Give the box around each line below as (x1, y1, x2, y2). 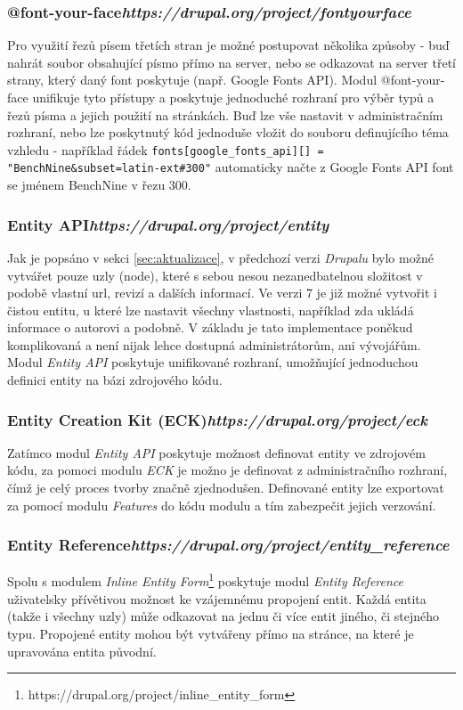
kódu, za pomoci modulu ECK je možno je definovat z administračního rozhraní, (7, 461, 448, 479)
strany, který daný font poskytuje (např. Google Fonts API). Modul (7, 70, 378, 89)
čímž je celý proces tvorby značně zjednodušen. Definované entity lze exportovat (7, 478, 444, 497)
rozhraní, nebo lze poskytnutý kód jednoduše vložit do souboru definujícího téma (7, 123, 449, 142)
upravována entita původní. (7, 641, 157, 660)
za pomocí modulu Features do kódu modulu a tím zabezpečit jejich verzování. (7, 495, 436, 514)
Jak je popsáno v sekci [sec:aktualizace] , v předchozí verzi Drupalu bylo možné (7, 248, 434, 266)
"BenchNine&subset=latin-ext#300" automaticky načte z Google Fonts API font (7, 158, 454, 176)
